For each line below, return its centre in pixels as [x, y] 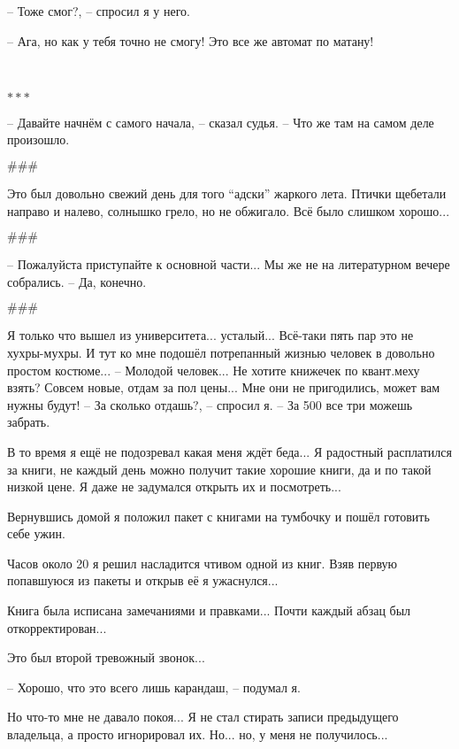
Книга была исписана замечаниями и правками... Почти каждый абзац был [209, 610]
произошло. [38, 139]
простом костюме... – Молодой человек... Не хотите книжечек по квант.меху [214, 370]
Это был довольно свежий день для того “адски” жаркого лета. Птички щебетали [227, 193]
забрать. [29, 422]
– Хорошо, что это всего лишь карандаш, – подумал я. [154, 687]
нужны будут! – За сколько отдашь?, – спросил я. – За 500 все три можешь [210, 404]
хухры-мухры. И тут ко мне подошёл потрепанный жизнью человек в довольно [221, 352]
